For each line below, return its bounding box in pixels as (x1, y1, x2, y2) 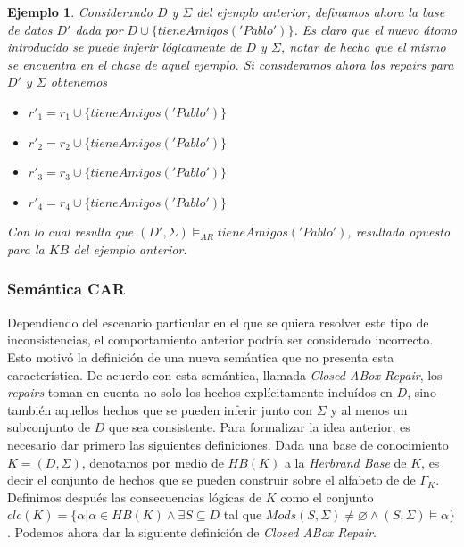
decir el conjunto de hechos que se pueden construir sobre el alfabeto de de (7, 470, 416, 489)
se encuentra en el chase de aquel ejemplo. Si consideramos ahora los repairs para (7, 54, 454, 73)
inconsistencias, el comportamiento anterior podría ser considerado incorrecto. (7, 330, 434, 349)
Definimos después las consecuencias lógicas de (7, 487, 261, 506)
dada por (75, 20, 123, 38)
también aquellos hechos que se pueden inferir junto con (7, 400, 313, 419)
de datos (7, 20, 53, 38)
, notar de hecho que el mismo (280, 37, 446, 56)
